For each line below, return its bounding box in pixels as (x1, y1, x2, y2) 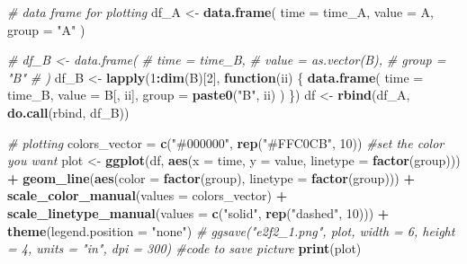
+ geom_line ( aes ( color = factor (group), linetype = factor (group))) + (7, 168, 415, 187)
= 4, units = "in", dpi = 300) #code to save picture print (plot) (7, 239, 362, 258)
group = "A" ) (7, 20, 85, 39)
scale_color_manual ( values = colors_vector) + (7, 186, 288, 205)
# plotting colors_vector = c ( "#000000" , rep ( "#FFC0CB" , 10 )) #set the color (7, 133, 445, 152)
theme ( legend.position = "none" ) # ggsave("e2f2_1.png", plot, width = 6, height (7, 221, 455, 240)
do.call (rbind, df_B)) (7, 102, 130, 121)
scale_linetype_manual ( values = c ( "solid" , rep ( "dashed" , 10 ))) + (7, 203, 390, 222)
